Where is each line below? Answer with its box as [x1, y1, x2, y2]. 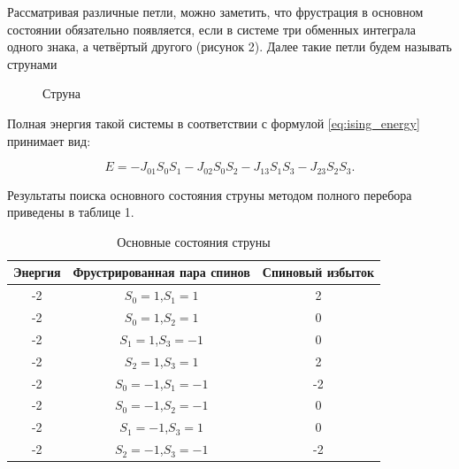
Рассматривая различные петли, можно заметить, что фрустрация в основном [7, 3, 424, 20]
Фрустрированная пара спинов [73, 263, 250, 281]
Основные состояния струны [117, 232, 271, 250]
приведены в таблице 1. [7, 203, 134, 221]
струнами [7, 54, 57, 73]
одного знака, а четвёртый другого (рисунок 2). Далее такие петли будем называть [7, 37, 452, 56]
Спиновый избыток [262, 263, 375, 281]
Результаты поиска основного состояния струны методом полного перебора [7, 185, 412, 204]
